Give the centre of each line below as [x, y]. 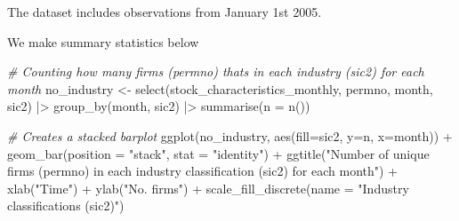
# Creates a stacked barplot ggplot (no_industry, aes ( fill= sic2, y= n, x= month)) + [230, 135]
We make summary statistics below [103, 41]
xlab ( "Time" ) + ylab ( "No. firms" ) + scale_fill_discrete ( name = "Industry [208, 188]
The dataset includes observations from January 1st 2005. [165, 12]
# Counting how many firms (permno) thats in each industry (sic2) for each [216, 71]
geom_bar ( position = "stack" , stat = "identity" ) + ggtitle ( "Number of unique [218, 153]
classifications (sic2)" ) [66, 205]
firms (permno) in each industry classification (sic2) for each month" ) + [203, 171]
